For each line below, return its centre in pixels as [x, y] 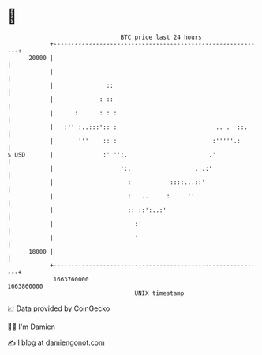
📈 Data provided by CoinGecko [59, 308]
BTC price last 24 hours [161, 37]
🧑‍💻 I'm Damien [32, 327]
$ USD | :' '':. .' [112, 155]
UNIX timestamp [159, 293]
